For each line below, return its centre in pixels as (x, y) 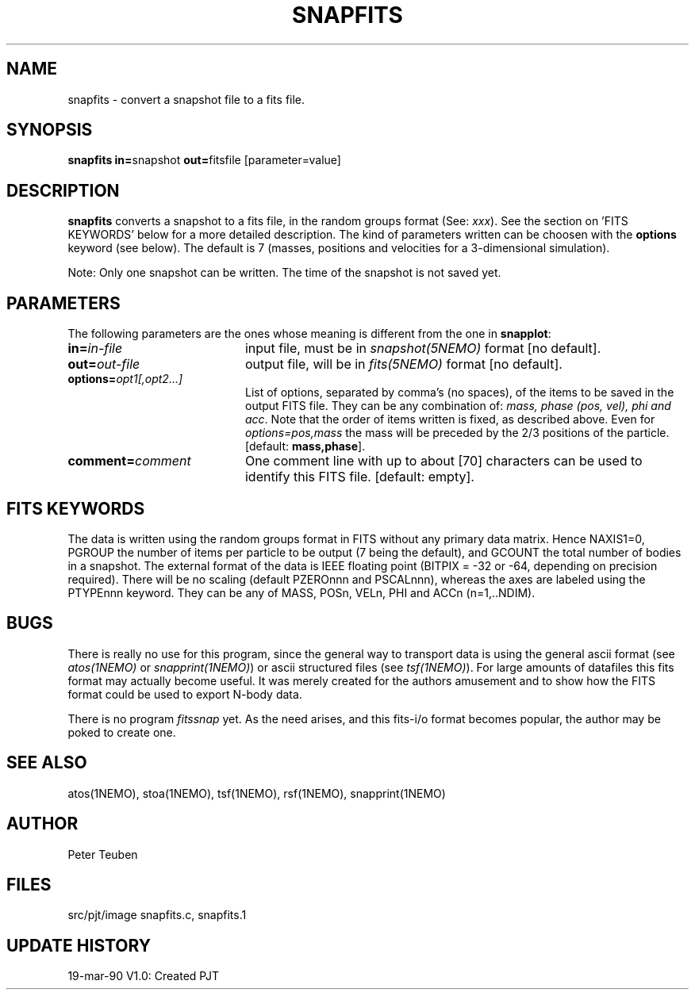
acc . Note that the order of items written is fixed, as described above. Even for (450, 419)
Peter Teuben (103, 854)
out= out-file (104, 364)
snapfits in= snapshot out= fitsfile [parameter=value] (204, 160)
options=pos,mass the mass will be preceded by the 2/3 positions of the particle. (457, 433)
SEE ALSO (47, 763)
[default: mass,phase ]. (305, 446)
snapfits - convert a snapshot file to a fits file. (186, 99)
